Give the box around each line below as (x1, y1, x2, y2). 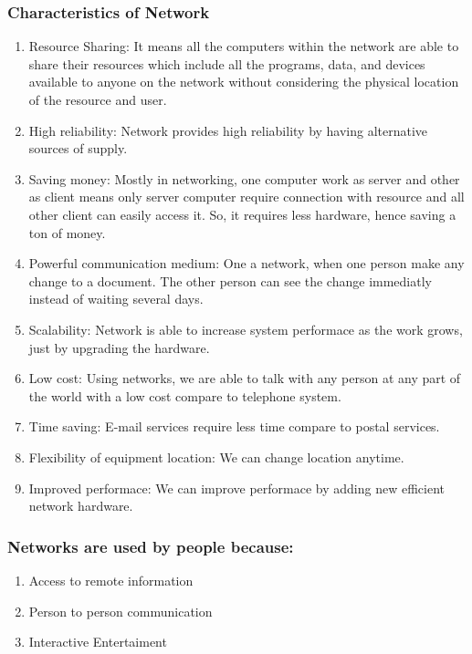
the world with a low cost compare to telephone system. (28, 386, 341, 405)
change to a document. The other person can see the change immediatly (28, 271, 432, 290)
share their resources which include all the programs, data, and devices (28, 54, 425, 73)
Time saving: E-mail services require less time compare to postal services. (28, 417, 440, 436)
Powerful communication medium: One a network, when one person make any (28, 254, 465, 273)
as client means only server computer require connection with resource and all (28, 187, 465, 206)
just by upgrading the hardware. (28, 337, 210, 357)
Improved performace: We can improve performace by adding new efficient (28, 478, 446, 497)
